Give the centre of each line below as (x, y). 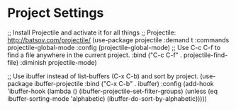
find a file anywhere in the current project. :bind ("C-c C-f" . (95, 55)
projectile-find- (206, 55)
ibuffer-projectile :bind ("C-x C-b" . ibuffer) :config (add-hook (124, 83)
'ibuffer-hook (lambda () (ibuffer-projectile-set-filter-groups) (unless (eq (113, 91)
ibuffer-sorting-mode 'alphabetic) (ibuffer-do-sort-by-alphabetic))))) (107, 98)
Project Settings (56, 13)
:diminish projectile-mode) (58, 62)
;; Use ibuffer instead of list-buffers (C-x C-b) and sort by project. (103, 76)
